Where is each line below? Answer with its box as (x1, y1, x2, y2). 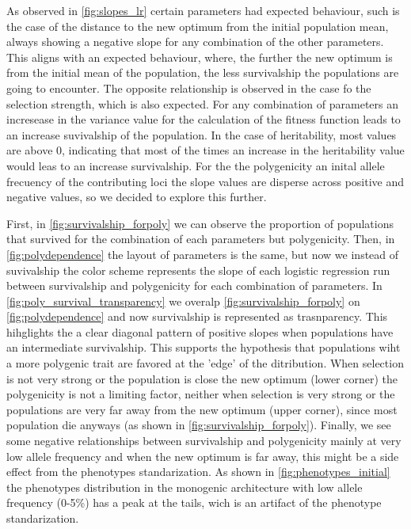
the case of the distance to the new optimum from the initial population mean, (6, 17, 389, 34)
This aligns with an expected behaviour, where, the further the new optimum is (6, 48, 393, 65)
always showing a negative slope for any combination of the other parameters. (6, 33, 384, 50)
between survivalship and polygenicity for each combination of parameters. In (6, 277, 382, 294)
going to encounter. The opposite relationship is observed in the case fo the (6, 79, 371, 96)
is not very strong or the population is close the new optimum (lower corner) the (6, 370, 398, 386)
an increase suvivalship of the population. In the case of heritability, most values (6, 126, 397, 143)
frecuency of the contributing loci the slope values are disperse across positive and (6, 173, 404, 189)
